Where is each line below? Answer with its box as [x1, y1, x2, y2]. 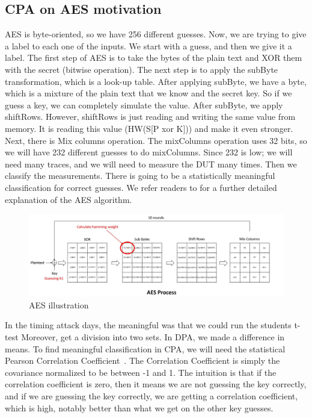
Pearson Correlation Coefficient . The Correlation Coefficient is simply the [5, 354, 280, 367]
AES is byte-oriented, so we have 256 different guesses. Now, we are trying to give [5, 28, 307, 40]
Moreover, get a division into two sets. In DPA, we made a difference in [21, 330, 285, 343]
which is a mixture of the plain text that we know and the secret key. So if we [5, 87, 292, 99]
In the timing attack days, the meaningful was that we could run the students [5, 319, 292, 331]
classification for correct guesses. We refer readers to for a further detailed [5, 181, 277, 193]
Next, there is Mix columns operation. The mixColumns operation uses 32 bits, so [5, 134, 307, 146]
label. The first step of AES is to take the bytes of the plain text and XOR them [5, 51, 302, 64]
